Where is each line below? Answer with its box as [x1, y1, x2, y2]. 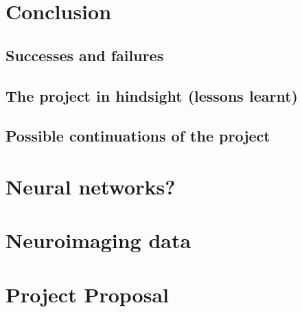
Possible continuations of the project [5, 125, 270, 146]
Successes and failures [5, 44, 164, 65]
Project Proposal [5, 280, 169, 308]
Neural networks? [5, 172, 176, 200]
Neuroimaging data [5, 226, 191, 254]
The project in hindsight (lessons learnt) [5, 85, 298, 106]
